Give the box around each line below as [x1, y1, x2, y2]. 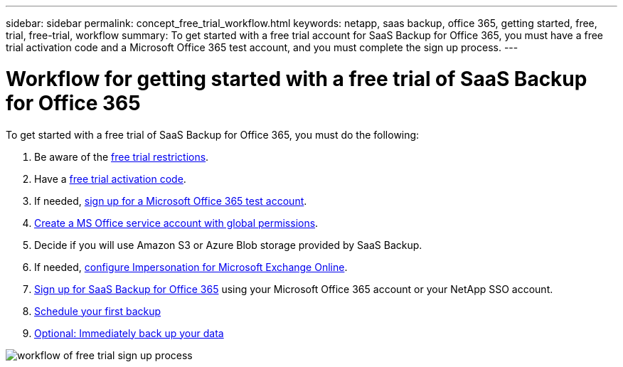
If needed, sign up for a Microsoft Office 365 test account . [34, 194, 307, 207]
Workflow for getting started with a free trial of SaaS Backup [6, 66, 587, 91]
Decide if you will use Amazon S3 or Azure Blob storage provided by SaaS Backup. [34, 238, 422, 251]
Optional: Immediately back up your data [34, 326, 224, 339]
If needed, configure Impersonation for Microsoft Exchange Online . [34, 260, 348, 273]
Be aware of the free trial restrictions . [34, 150, 209, 163]
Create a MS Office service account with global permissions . [34, 216, 319, 229]
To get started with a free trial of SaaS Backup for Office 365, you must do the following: [6, 128, 420, 141]
